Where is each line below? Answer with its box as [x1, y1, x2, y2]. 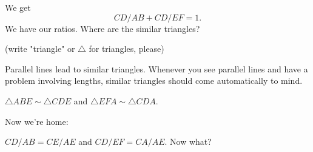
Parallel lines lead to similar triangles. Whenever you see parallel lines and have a [5, 62, 308, 75]
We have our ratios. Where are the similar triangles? [5, 22, 200, 34]
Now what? [170, 135, 212, 148]
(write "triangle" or [5, 42, 75, 55]
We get [5, 1, 31, 13]
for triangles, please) [89, 42, 164, 55]
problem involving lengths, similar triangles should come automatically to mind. [5, 74, 303, 87]
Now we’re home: [5, 115, 69, 127]
